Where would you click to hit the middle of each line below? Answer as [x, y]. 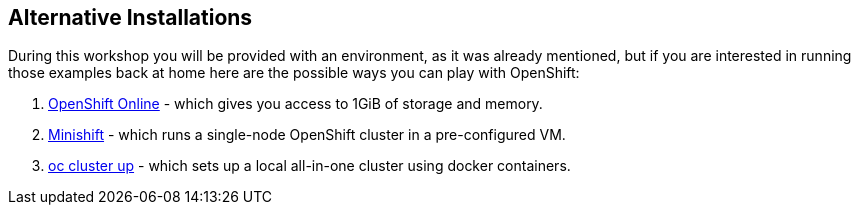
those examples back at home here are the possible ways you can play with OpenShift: [294, 73]
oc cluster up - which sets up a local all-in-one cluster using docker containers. [309, 166]
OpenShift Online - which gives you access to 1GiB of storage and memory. [295, 104]
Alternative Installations [130, 17]
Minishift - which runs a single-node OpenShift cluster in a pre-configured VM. [307, 135]
